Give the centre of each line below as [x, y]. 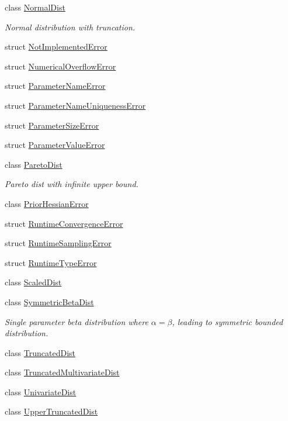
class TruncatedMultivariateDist [62, 372]
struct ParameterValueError [55, 145]
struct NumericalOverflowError [60, 66]
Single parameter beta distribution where [77, 321]
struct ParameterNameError [55, 86]
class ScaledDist [33, 282]
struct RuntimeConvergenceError [64, 223]
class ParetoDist [34, 164]
